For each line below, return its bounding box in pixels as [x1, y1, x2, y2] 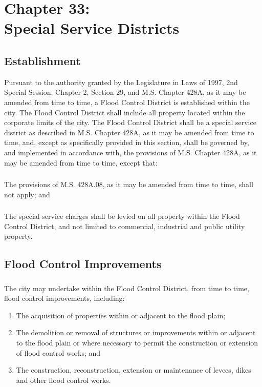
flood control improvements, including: [4, 293, 125, 303]
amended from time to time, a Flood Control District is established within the [4, 96, 250, 107]
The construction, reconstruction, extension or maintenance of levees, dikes [16, 364, 251, 375]
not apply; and [4, 189, 50, 199]
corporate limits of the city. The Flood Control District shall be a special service [4, 117, 256, 128]
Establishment [4, 52, 81, 68]
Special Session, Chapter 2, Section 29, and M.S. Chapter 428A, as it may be [4, 87, 246, 97]
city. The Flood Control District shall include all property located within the [4, 107, 245, 117]
